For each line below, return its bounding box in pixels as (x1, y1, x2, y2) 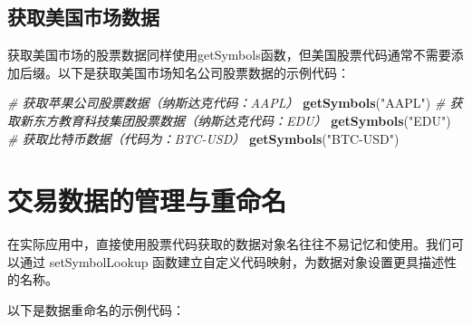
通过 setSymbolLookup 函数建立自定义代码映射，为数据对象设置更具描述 (19, 252, 445, 271)
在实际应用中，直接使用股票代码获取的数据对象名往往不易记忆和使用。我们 (7, 234, 451, 253)
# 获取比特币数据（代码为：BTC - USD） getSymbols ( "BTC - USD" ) (7, 129, 400, 148)
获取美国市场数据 (7, 3, 159, 31)
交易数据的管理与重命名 (7, 182, 287, 219)
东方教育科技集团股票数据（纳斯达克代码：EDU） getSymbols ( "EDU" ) (32, 110, 451, 129)
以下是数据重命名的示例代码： (7, 301, 185, 320)
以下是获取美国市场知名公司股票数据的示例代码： (57, 62, 350, 81)
